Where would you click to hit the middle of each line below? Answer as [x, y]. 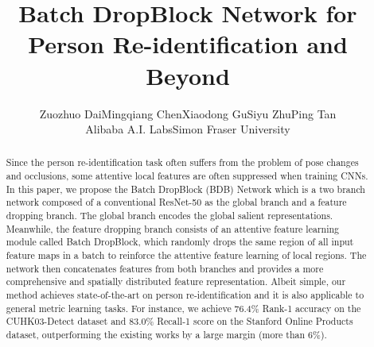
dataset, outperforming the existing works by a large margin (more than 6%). [166, 335]
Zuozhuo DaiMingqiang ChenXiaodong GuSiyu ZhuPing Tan [188, 113]
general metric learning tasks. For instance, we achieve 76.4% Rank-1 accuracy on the [183, 308]
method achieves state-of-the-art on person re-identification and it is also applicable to [185, 295]
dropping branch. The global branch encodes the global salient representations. [169, 216]
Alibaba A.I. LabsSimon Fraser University [188, 129]
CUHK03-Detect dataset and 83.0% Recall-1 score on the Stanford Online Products [179, 321]
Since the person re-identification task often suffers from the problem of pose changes [182, 162]
